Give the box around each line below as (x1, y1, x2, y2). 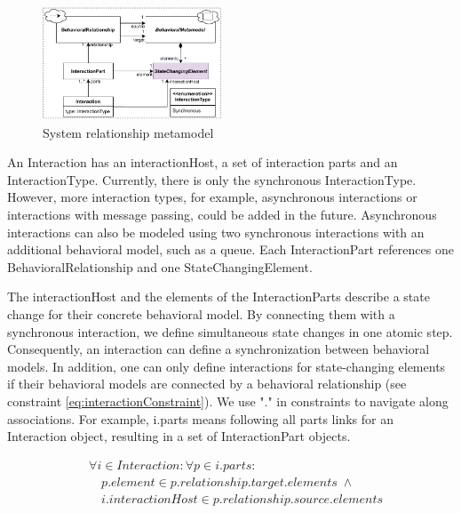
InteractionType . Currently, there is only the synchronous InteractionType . (7, 170, 417, 188)
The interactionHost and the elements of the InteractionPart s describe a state (7, 287, 430, 306)
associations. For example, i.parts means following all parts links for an (7, 409, 393, 428)
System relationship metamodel (43, 123, 214, 141)
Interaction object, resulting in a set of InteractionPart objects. (7, 427, 351, 445)
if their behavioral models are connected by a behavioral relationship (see (7, 374, 407, 393)
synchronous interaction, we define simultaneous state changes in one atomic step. (7, 322, 453, 341)
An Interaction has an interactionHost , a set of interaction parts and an (7, 153, 398, 172)
